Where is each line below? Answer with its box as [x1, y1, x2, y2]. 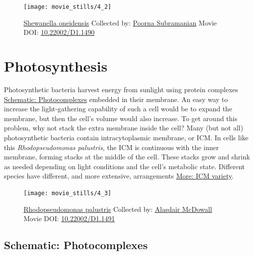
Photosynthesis [4, 56, 107, 76]
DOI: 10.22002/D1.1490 [24, 27, 95, 37]
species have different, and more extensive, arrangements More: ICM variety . [4, 171, 234, 181]
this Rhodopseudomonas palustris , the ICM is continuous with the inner [4, 142, 219, 152]
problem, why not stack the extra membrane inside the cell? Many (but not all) [4, 123, 243, 133]
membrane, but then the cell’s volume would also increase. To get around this [4, 113, 238, 123]
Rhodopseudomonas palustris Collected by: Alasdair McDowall [24, 204, 212, 214]
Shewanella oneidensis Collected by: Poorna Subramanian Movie [24, 17, 217, 27]
